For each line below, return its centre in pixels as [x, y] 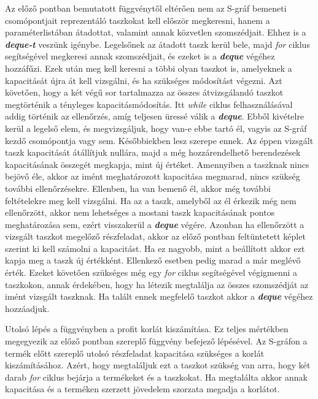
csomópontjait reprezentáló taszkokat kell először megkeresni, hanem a [138, 20]
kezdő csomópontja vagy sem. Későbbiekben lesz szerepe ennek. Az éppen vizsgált [159, 140]
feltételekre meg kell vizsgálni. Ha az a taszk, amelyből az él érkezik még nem [151, 200]
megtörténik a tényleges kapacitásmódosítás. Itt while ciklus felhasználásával [149, 104]
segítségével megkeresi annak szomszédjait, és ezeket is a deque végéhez [140, 56]
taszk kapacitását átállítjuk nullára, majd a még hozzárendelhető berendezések [153, 152]
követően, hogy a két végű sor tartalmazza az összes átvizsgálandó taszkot [144, 92]
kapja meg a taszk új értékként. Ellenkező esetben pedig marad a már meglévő [153, 260]
